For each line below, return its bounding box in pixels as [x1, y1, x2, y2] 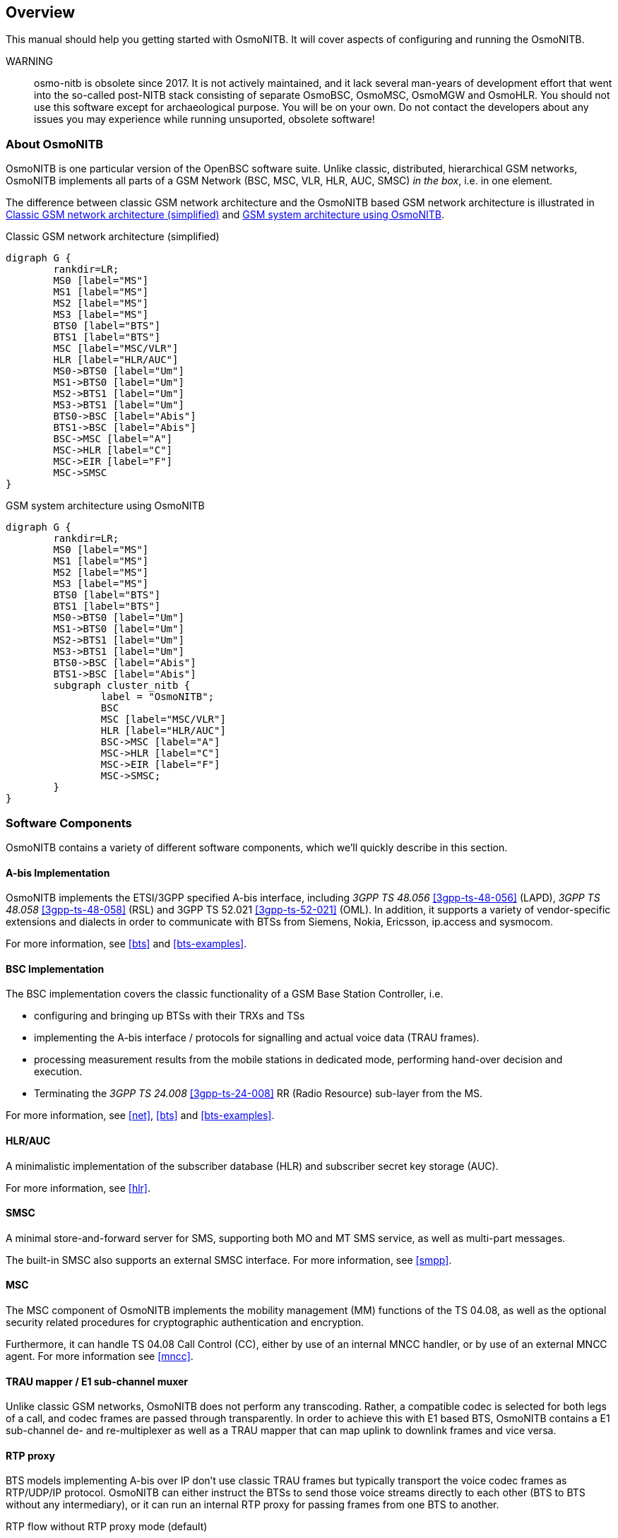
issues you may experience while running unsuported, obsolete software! [34, 113, 375, 126]
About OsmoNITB [6, 136, 104, 151]
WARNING [6, 55, 53, 68]
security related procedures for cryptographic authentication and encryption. [6, 1316, 364, 1329]
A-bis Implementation [6, 866, 110, 879]
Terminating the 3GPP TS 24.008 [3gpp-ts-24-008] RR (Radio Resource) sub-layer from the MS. [34, 1087, 483, 1100]
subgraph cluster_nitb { [53, 680, 191, 692]
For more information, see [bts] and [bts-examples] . [6, 937, 247, 950]
